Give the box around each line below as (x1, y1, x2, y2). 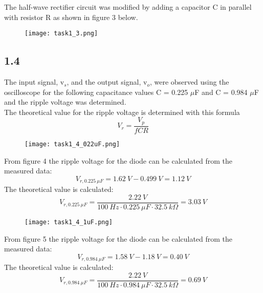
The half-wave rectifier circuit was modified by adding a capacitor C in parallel (4, 2, 252, 12)
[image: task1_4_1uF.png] (25, 218, 113, 226)
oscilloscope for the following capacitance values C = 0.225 (4, 86, 188, 97)
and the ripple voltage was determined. (4, 96, 126, 107)
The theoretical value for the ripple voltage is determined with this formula (4, 106, 240, 117)
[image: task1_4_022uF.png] (25, 140, 120, 148)
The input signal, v (4, 76, 64, 87)
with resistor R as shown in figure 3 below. (4, 11, 138, 22)
